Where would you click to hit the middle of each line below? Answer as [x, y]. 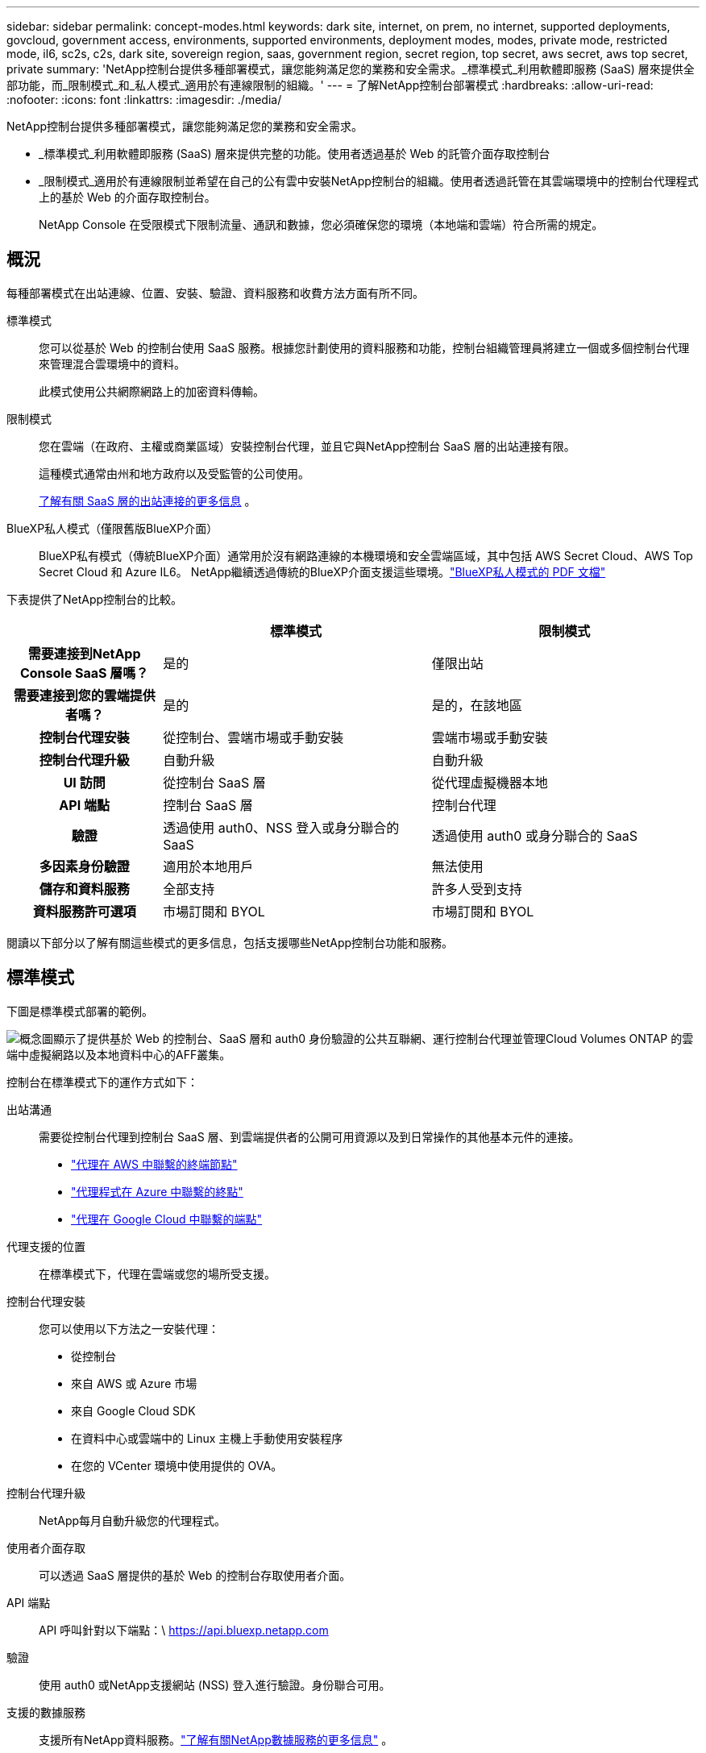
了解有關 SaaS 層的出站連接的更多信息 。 [147, 501]
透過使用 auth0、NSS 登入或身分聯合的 [281, 827]
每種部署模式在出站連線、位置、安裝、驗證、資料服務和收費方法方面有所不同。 [215, 293]
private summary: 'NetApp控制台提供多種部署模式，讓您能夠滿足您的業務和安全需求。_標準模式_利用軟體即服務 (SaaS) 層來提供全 [351, 69]
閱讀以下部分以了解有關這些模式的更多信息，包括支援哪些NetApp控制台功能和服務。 [230, 942]
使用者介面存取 [46, 1547]
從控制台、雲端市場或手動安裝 [253, 737]
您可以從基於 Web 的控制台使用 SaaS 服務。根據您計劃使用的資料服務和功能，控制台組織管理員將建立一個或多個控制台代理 [364, 347]
